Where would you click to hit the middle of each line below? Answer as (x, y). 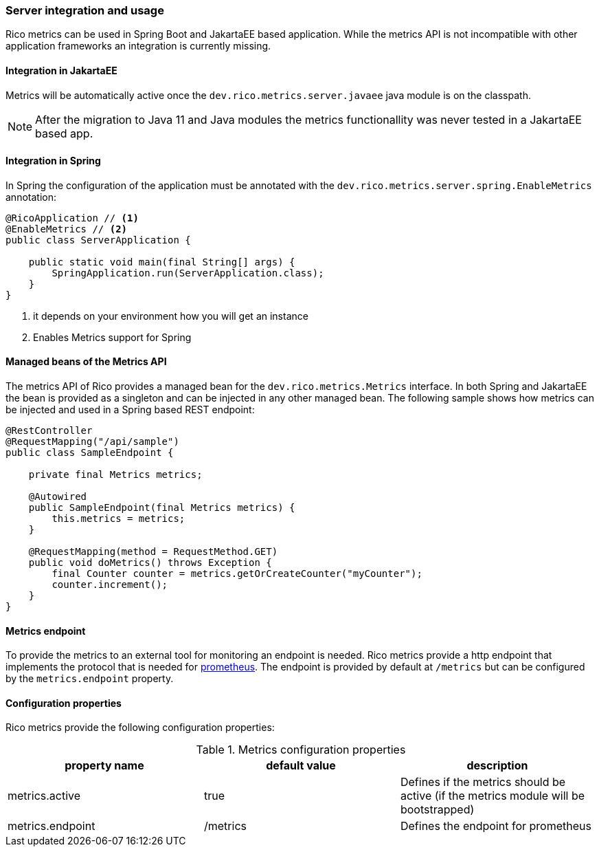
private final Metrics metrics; (115, 475)
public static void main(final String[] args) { (162, 262)
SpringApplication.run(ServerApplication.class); (188, 273)
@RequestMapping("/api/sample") (92, 442)
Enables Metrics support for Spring (112, 337)
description (497, 766)
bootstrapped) (437, 810)
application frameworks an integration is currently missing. (138, 46)
